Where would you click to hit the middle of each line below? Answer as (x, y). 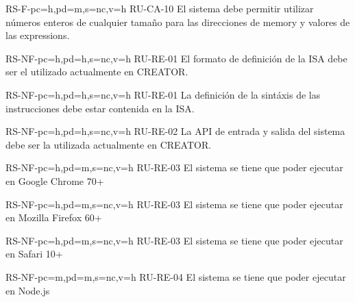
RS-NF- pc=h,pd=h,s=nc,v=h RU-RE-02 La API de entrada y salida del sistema (175, 131)
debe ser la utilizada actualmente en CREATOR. (109, 144)
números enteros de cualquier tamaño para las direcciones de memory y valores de (178, 22)
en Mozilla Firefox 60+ (54, 217)
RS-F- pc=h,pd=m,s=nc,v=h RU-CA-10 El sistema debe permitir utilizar (160, 8)
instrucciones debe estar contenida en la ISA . (100, 108)
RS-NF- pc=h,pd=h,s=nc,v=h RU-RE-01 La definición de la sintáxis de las (163, 94)
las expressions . (38, 35)
